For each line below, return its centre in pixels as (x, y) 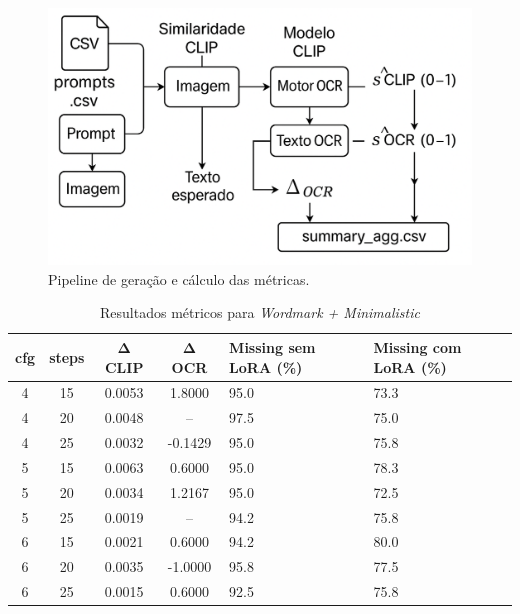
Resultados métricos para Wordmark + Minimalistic (260, 312)
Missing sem (272, 346)
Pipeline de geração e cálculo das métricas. (179, 278)
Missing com (417, 346)
